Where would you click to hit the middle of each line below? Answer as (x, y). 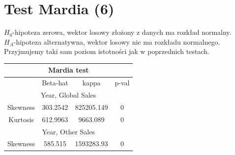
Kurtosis (21, 119)
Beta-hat (55, 83)
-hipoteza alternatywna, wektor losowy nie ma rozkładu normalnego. (117, 41)
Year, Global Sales (69, 95)
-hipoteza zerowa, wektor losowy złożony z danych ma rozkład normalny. (122, 32)
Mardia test (68, 70)
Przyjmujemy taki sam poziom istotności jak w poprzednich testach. (107, 51)
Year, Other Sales (68, 131)
